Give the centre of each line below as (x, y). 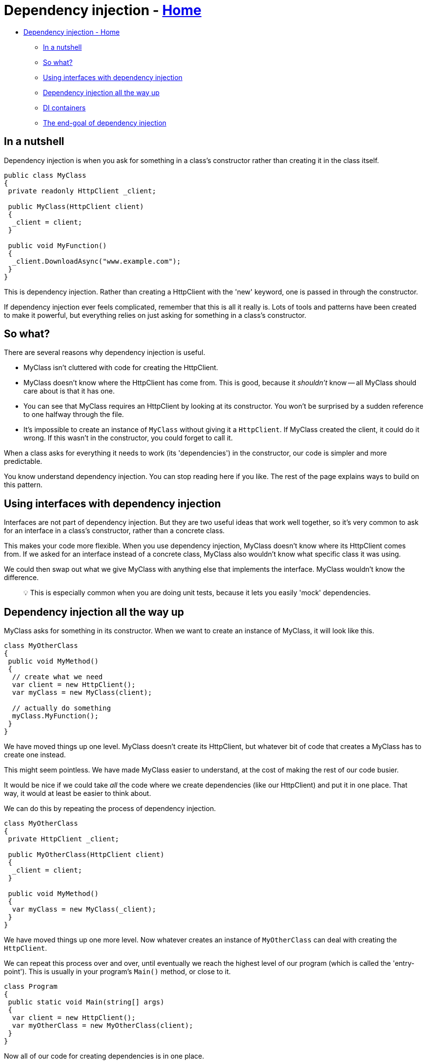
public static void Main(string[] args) (86, 1002)
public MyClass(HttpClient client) (76, 206)
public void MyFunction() (57, 245)
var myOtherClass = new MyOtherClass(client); (102, 1026)
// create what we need (57, 677)
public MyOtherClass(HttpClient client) (86, 855)
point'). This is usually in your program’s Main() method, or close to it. (117, 972)
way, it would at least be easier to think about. (78, 793)
